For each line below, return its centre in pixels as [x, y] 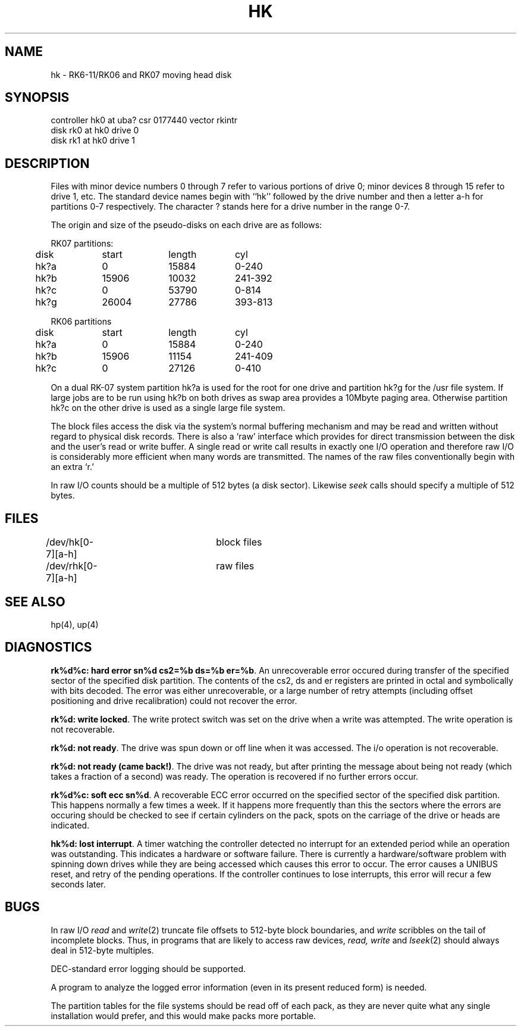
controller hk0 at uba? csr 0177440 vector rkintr [144, 120]
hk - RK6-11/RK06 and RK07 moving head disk [141, 74]
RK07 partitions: [82, 244]
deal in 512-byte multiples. [102, 950]
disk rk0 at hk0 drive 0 [95, 130]
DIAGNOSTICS [48, 647]
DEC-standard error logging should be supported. [148, 968]
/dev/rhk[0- [72, 566]
